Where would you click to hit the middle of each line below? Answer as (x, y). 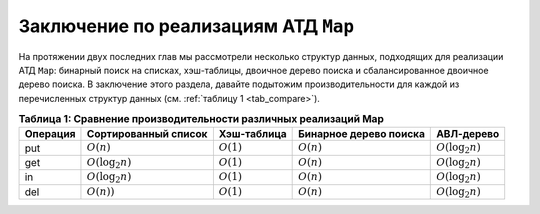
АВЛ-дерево (468, 134)
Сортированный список (147, 134)
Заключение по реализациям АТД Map (186, 26)
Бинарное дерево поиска (361, 134)
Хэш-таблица (252, 134)
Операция (50, 134)
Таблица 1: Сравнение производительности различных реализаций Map (201, 119)
